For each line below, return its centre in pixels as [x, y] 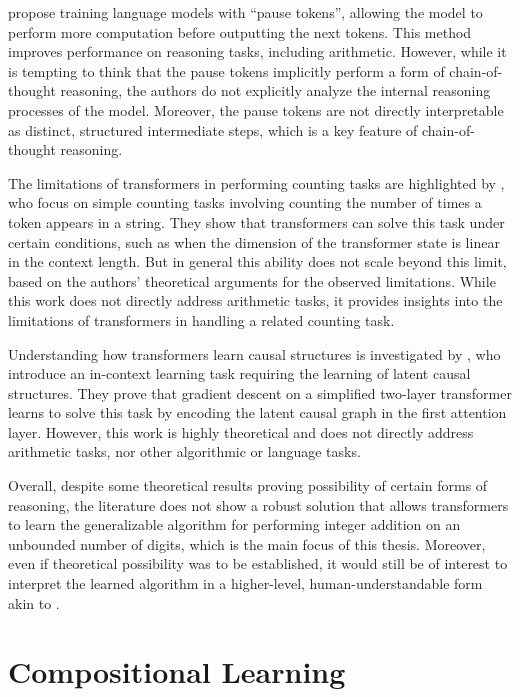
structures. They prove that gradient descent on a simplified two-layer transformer [260, 392]
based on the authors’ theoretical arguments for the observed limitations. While [252, 280]
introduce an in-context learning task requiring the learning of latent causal [239, 373]
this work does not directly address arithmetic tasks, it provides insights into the [255, 300]
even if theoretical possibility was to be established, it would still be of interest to [258, 563]
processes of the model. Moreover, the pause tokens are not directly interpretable [256, 109]
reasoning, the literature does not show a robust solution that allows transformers [258, 504]
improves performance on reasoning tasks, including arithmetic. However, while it [257, 51]
